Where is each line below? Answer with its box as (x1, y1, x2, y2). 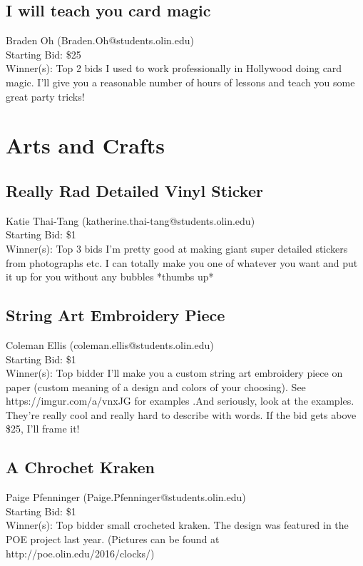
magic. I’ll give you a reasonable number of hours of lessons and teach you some (6, 74, 355, 89)
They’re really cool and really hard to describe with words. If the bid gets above (6, 407, 357, 422)
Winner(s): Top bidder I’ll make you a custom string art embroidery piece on (6, 365, 343, 380)
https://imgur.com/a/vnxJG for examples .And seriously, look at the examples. (6, 393, 354, 408)
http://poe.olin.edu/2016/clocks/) (6, 545, 155, 560)
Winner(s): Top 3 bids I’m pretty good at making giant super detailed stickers (6, 241, 348, 256)
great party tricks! (6, 89, 85, 103)
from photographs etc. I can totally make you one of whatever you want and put (6, 255, 358, 270)
